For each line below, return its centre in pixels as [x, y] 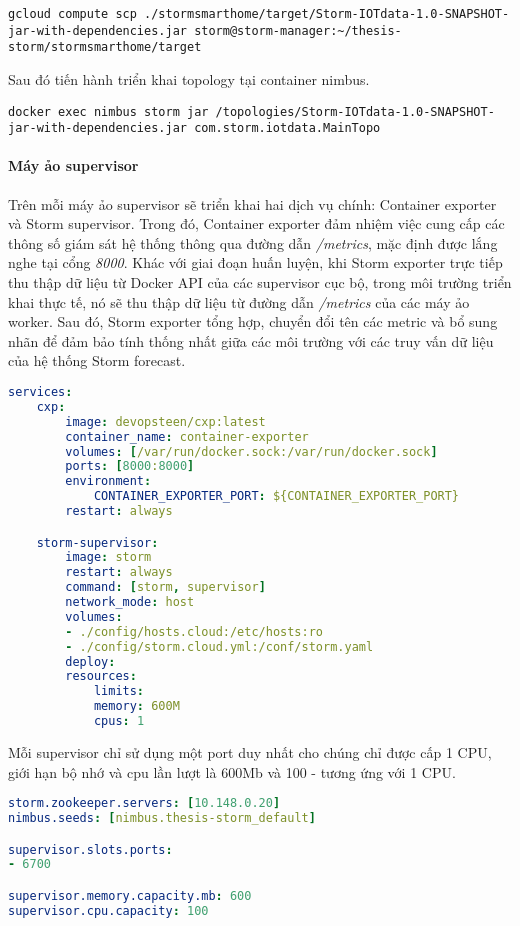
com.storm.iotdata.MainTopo [287, 128]
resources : [101, 676]
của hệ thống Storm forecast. [97, 360]
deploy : [90, 661]
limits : [119, 691]
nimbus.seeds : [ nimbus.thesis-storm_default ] [162, 817]
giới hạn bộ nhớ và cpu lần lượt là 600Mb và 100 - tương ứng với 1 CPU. [232, 771]
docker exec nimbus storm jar [108, 111]
